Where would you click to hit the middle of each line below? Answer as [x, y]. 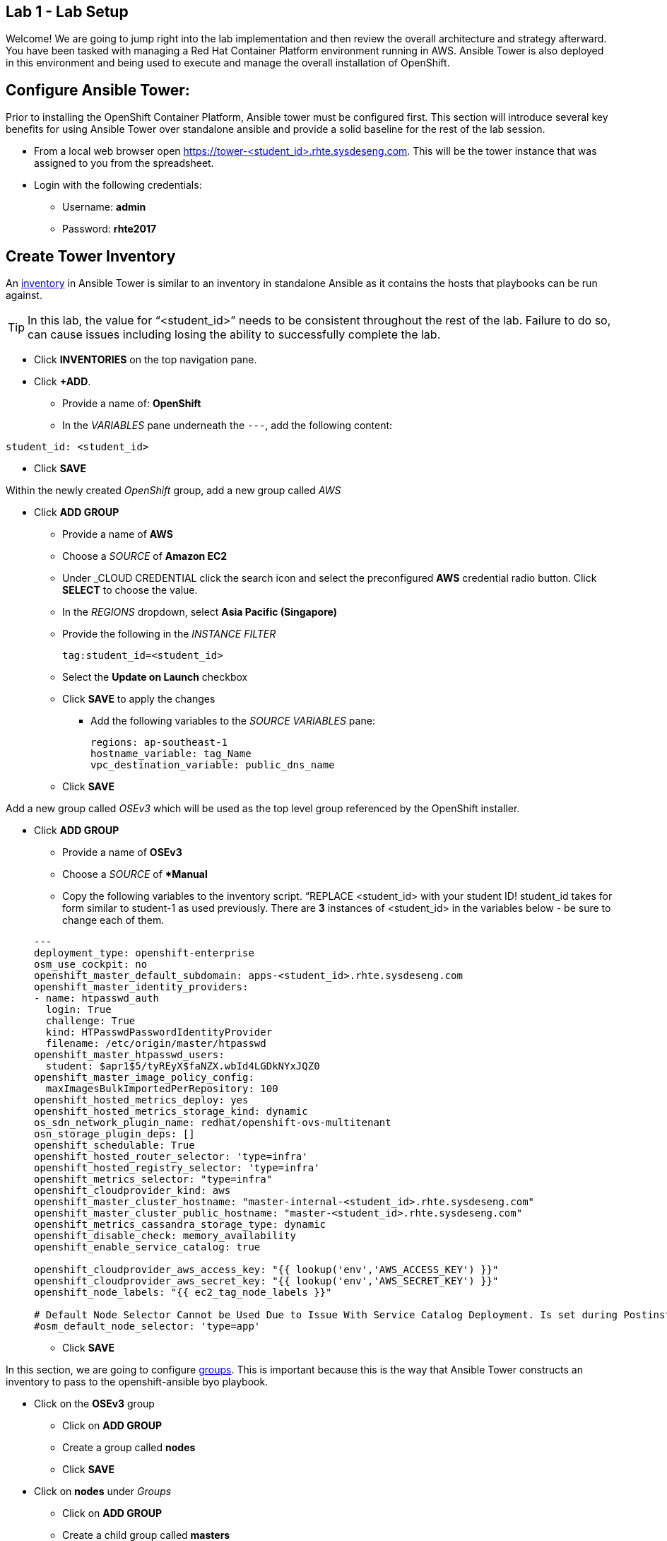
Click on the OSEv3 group [94, 1404]
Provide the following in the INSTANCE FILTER [169, 634]
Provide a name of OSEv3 [122, 852]
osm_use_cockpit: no [91, 965]
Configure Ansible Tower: [98, 90]
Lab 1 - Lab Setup [67, 12]
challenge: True [90, 1021]
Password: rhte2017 [110, 229]
